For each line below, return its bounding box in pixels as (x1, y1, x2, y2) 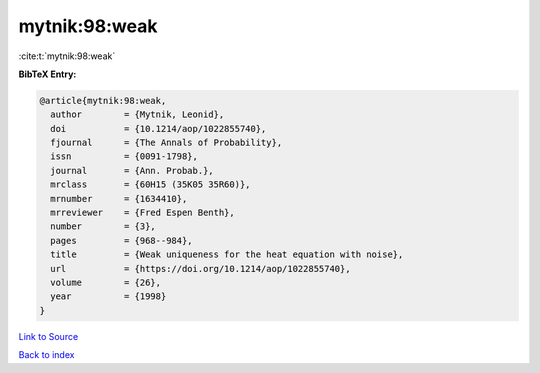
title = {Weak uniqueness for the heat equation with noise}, (50, 249, 404, 260)
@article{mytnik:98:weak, (39, 95, 167, 106)
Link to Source (18, 330, 79, 342)
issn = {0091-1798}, (50, 151, 199, 162)
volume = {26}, (50, 277, 162, 288)
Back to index (18, 349, 75, 361)
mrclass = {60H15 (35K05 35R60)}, (50, 179, 251, 190)
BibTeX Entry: (18, 68, 77, 80)
